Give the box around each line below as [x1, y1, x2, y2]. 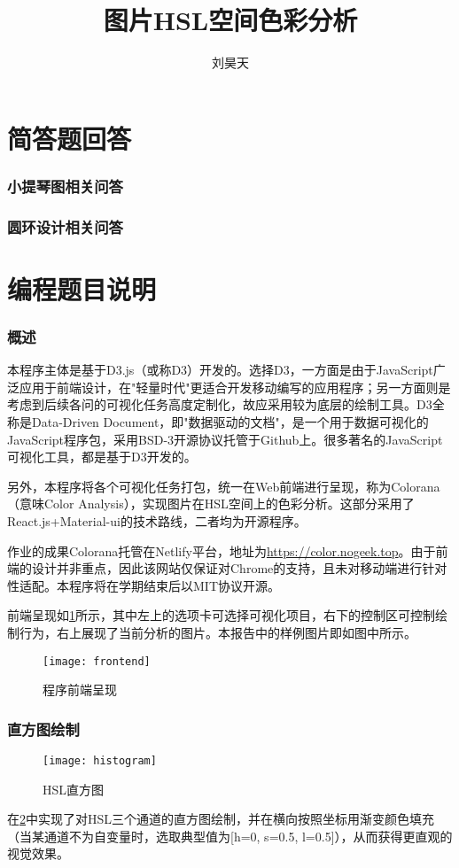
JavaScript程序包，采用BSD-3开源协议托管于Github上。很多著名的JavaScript [7, 430, 443, 448]
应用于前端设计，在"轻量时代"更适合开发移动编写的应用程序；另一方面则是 [19, 377, 451, 396]
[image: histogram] [43, 754, 157, 767]
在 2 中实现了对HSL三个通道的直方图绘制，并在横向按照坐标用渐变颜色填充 [7, 810, 435, 828]
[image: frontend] [43, 655, 151, 668]
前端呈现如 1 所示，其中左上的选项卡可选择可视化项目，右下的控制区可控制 [7, 606, 435, 624]
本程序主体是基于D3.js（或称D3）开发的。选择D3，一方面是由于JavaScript [7, 360, 433, 379]
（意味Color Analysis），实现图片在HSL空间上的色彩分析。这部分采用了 [7, 494, 415, 513]
